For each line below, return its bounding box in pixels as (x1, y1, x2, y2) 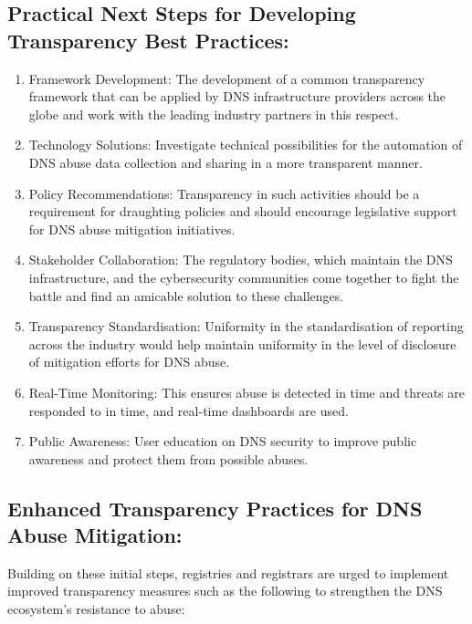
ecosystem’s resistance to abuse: (7, 599, 185, 619)
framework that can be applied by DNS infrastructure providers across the (28, 87, 446, 106)
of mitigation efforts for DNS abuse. (28, 352, 230, 371)
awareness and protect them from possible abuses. (28, 449, 309, 468)
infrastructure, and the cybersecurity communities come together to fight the (28, 267, 459, 286)
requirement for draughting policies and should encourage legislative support (28, 202, 457, 221)
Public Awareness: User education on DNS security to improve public (28, 432, 417, 451)
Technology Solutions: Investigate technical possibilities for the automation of (28, 135, 463, 154)
